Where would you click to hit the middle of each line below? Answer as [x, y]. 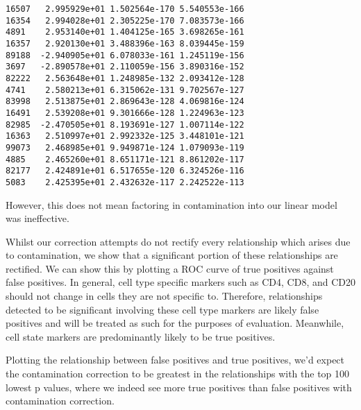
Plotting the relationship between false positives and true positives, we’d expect [175, 360]
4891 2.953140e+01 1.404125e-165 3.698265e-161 [125, 32]
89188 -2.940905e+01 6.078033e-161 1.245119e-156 [125, 55]
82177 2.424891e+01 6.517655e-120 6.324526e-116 [125, 171]
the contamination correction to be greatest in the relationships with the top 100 [178, 374]
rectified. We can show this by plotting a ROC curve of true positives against [170, 268]
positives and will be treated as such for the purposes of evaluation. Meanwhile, [175, 323]
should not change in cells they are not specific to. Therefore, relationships [164, 296]
